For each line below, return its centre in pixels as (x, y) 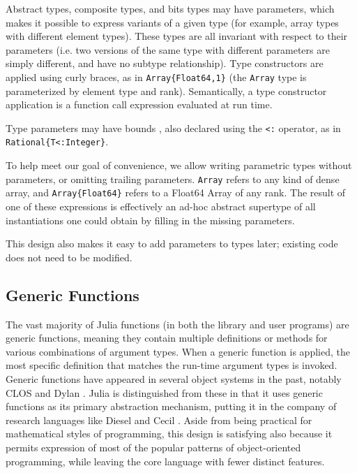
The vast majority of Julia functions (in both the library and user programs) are (177, 324)
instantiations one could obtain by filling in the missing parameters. (150, 220)
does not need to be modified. (69, 257)
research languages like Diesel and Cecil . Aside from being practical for (159, 420)
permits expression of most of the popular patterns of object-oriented (153, 447)
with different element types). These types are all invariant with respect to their (177, 36)
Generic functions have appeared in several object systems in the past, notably (174, 378)
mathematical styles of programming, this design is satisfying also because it (169, 434)
